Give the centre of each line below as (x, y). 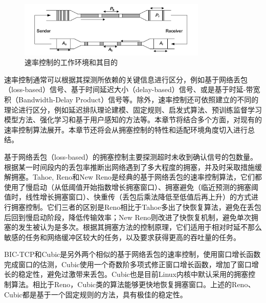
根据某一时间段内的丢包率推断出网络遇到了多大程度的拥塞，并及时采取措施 (129, 167)
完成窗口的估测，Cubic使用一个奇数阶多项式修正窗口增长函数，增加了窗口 (128, 264)
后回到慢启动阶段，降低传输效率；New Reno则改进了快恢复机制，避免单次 (128, 217)
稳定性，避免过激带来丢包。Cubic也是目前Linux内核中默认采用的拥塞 (133, 274)
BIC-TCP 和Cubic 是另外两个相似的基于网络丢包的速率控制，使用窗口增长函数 (132, 254)
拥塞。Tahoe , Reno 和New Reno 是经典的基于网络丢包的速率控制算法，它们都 (136, 177)
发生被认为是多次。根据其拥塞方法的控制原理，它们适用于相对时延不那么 (140, 227)
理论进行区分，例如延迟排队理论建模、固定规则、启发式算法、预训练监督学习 (133, 109)
